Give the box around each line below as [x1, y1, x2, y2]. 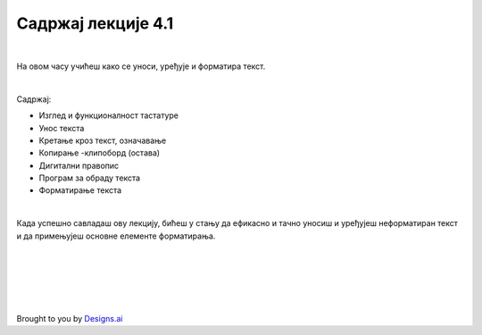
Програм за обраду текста [38, 172, 141, 183]
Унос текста [38, 122, 85, 133]
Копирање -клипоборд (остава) [38, 147, 161, 158]
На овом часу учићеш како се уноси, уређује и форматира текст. [16, 61, 266, 71]
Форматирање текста [38, 185, 122, 196]
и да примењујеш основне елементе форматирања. [16, 230, 216, 241]
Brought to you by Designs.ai [16, 313, 123, 323]
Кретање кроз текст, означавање [38, 135, 167, 146]
